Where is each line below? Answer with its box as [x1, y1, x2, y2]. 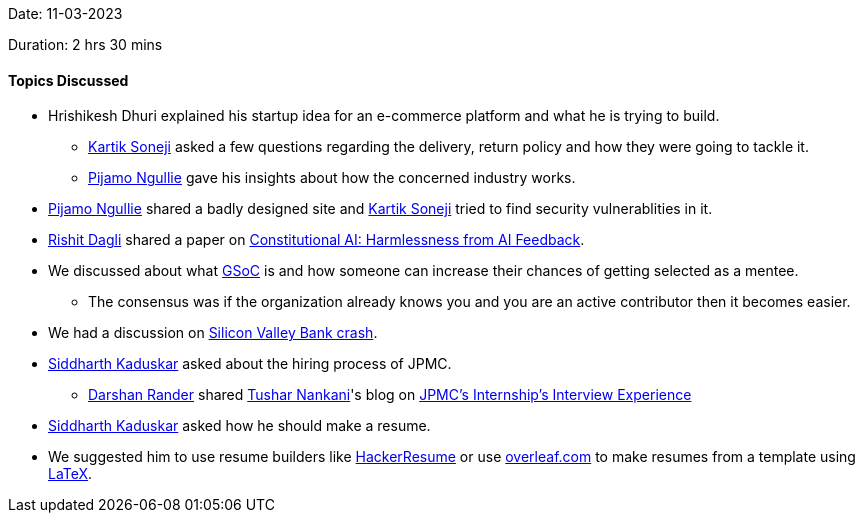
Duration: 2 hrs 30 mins [8, 36, 163, 53]
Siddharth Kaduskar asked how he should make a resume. [48, 417, 431, 435]
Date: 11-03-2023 [8, 5, 123, 22]
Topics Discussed [8, 71, 129, 89]
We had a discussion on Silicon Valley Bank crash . [48, 324, 378, 342]
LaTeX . [48, 465, 93, 483]
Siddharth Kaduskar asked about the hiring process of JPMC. [48, 355, 452, 373]
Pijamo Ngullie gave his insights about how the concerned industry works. [88, 169, 576, 187]
